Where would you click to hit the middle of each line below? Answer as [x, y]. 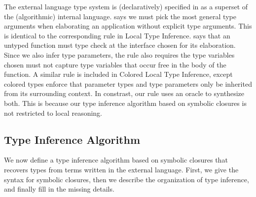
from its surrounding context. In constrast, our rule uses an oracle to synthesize [124, 93]
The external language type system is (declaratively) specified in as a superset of [126, 6]
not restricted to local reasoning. [53, 113]
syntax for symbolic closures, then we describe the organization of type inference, [127, 179]
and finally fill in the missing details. [59, 189]
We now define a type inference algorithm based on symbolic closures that [116, 160]
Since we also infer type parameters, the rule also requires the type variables [119, 54]
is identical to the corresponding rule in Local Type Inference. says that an [117, 35]
